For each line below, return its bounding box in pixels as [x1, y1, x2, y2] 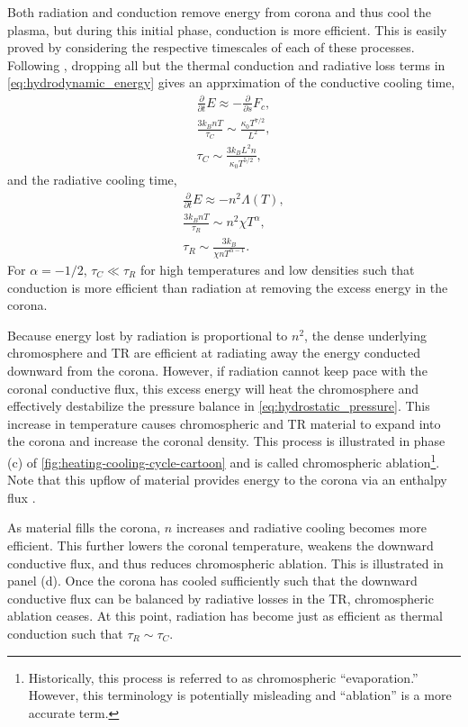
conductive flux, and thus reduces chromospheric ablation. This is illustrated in [7, 553, 444, 572]
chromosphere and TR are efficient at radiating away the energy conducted [7, 343, 420, 362]
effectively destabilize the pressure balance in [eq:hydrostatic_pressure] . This [7, 396, 430, 415]
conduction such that [7, 623, 123, 642]
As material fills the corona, [7, 518, 161, 537]
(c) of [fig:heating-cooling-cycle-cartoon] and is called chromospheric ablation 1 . [7, 450, 440, 471]
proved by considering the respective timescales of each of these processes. [7, 38, 415, 57]
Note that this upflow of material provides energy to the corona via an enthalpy [7, 470, 447, 489]
